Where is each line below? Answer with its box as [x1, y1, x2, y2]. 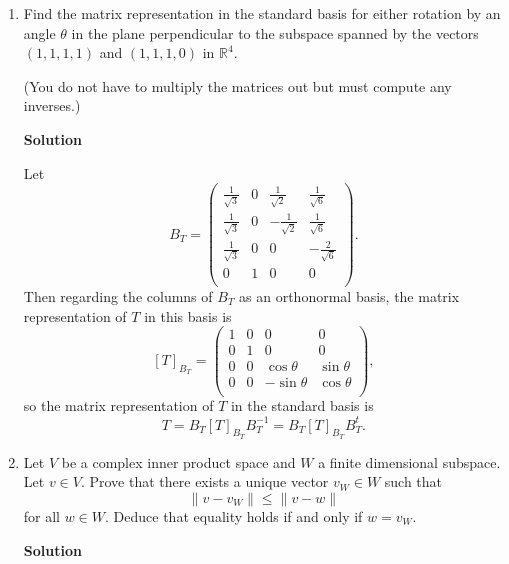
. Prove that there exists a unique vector [80, 471, 329, 492]
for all [23, 505, 61, 526]
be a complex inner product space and [61, 451, 296, 472]
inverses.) [23, 95, 81, 116]
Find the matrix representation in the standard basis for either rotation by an [23, 3, 501, 23]
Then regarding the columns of [23, 286, 213, 307]
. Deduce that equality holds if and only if [105, 505, 363, 526]
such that [384, 471, 443, 492]
